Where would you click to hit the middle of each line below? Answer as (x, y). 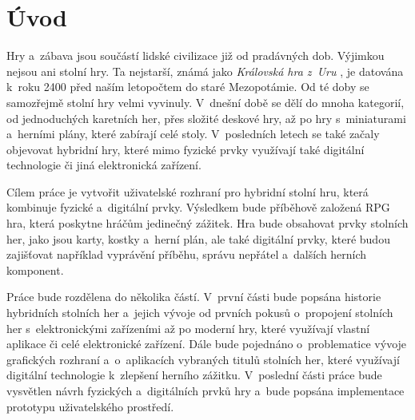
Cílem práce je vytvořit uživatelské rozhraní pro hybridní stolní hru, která (188, 191)
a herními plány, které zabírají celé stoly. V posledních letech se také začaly (193, 134)
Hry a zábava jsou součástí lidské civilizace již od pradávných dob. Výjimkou (196, 55)
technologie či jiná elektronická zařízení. (104, 165)
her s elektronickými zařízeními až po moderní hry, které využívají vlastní (188, 328)
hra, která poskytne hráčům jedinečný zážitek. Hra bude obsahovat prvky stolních (207, 223)
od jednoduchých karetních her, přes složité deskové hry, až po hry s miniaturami (206, 118)
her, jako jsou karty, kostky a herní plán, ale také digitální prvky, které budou (198, 238)
